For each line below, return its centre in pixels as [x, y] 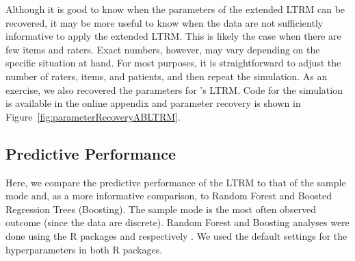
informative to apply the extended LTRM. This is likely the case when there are [173, 36]
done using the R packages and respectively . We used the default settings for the [176, 235]
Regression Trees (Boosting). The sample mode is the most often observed [161, 209]
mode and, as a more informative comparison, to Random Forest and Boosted [169, 196]
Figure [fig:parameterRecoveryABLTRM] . [93, 116]
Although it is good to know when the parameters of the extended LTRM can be [175, 9]
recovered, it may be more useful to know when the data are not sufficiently [165, 22]
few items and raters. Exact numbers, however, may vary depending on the [163, 49]
